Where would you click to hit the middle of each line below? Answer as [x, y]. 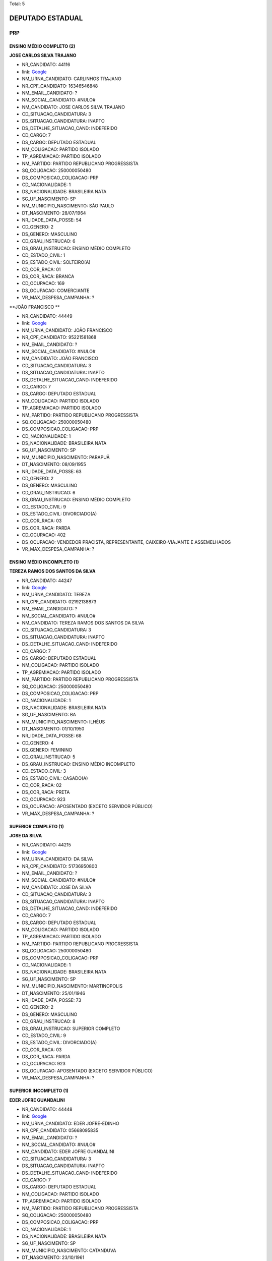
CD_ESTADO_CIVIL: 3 [44, 771]
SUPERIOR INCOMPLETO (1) [39, 1091]
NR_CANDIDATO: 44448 [47, 1109]
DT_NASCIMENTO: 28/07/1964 [54, 213]
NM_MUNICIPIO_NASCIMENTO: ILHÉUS [63, 722]
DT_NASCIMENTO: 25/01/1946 [54, 993]
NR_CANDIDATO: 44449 [47, 316]
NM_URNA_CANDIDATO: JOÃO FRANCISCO [67, 330]
